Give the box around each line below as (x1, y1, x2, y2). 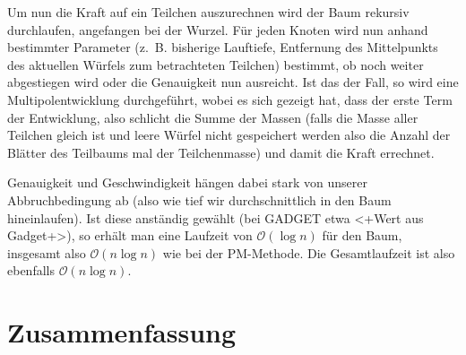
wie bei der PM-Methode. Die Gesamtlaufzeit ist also (162, 243, 455, 262)
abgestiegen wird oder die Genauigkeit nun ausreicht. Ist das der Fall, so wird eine (7, 73, 459, 91)
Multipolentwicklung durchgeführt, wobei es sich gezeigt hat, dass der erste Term (7, 90, 453, 108)
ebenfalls (7, 261, 55, 280)
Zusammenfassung (7, 314, 237, 351)
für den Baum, (322, 226, 402, 245)
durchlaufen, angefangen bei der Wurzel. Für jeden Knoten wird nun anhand (7, 20, 428, 39)
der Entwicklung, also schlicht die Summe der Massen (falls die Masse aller (7, 108, 419, 126)
